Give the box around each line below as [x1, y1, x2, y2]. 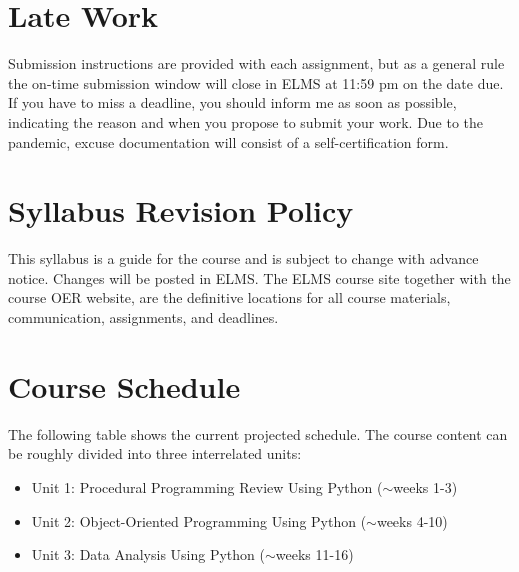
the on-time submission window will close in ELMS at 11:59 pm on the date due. [8, 72, 504, 93]
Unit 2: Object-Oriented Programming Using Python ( [31, 510, 367, 531]
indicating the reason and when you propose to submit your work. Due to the [8, 111, 484, 132]
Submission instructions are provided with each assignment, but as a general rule [8, 53, 505, 74]
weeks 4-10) [376, 510, 448, 531]
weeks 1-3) [393, 476, 458, 497]
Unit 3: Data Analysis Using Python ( [31, 544, 265, 565]
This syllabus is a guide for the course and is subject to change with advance [8, 248, 479, 269]
